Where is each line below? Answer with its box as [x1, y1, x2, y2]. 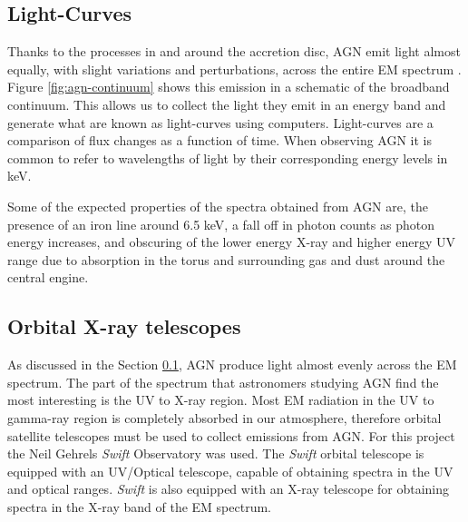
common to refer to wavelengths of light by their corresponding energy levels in [7, 148, 448, 167]
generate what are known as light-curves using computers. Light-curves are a [7, 113, 434, 132]
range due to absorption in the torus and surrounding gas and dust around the [7, 250, 445, 269]
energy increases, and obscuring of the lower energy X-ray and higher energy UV [7, 232, 456, 251]
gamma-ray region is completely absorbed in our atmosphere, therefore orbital [7, 408, 442, 427]
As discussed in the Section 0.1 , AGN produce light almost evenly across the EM [7, 355, 457, 374]
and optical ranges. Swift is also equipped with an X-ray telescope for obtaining [7, 479, 450, 498]
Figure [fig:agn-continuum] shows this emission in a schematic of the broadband [7, 77, 450, 96]
